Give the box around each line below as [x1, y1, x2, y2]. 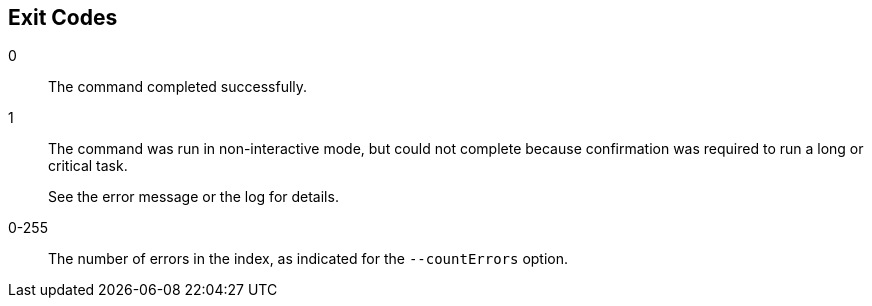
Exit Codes [8, 5, 118, 30]
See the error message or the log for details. [48, 188, 339, 206]
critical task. [48, 157, 128, 175]
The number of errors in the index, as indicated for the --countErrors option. [48, 250, 569, 268]
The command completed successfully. [48, 78, 308, 96]
